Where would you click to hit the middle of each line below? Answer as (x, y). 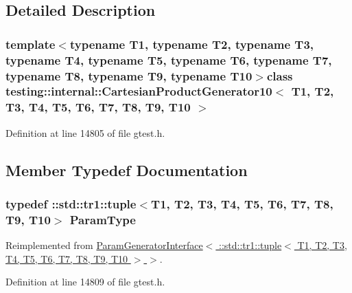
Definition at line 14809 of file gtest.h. (85, 282)
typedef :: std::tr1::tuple (71, 203)
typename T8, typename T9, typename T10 (129, 75)
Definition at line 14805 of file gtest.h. (85, 132)
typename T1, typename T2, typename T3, (192, 44)
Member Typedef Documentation (127, 170)
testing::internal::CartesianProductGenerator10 (139, 91)
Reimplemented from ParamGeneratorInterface (104, 245)
